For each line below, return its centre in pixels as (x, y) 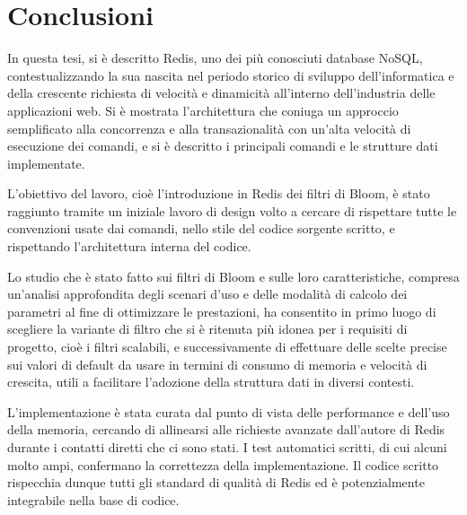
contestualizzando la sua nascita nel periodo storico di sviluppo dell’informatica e (231, 75)
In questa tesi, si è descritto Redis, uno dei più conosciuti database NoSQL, (215, 58)
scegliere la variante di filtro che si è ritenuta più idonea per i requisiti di (207, 329)
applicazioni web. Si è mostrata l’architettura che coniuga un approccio (203, 110)
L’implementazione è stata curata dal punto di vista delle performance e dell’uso (229, 411)
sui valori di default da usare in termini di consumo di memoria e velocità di (217, 364)
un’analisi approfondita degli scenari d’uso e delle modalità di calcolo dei (207, 294)
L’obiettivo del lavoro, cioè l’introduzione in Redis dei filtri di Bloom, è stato (219, 193)
